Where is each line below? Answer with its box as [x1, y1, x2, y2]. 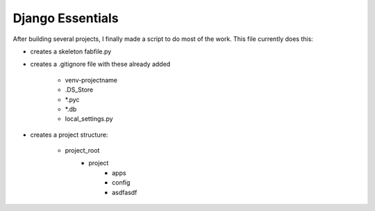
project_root [65, 146, 100, 155]
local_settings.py [65, 115, 114, 123]
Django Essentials [12, 10, 119, 26]
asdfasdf [112, 188, 137, 196]
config [112, 178, 131, 187]
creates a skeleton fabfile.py [30, 47, 112, 56]
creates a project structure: [30, 130, 108, 139]
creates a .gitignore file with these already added [30, 60, 171, 69]
